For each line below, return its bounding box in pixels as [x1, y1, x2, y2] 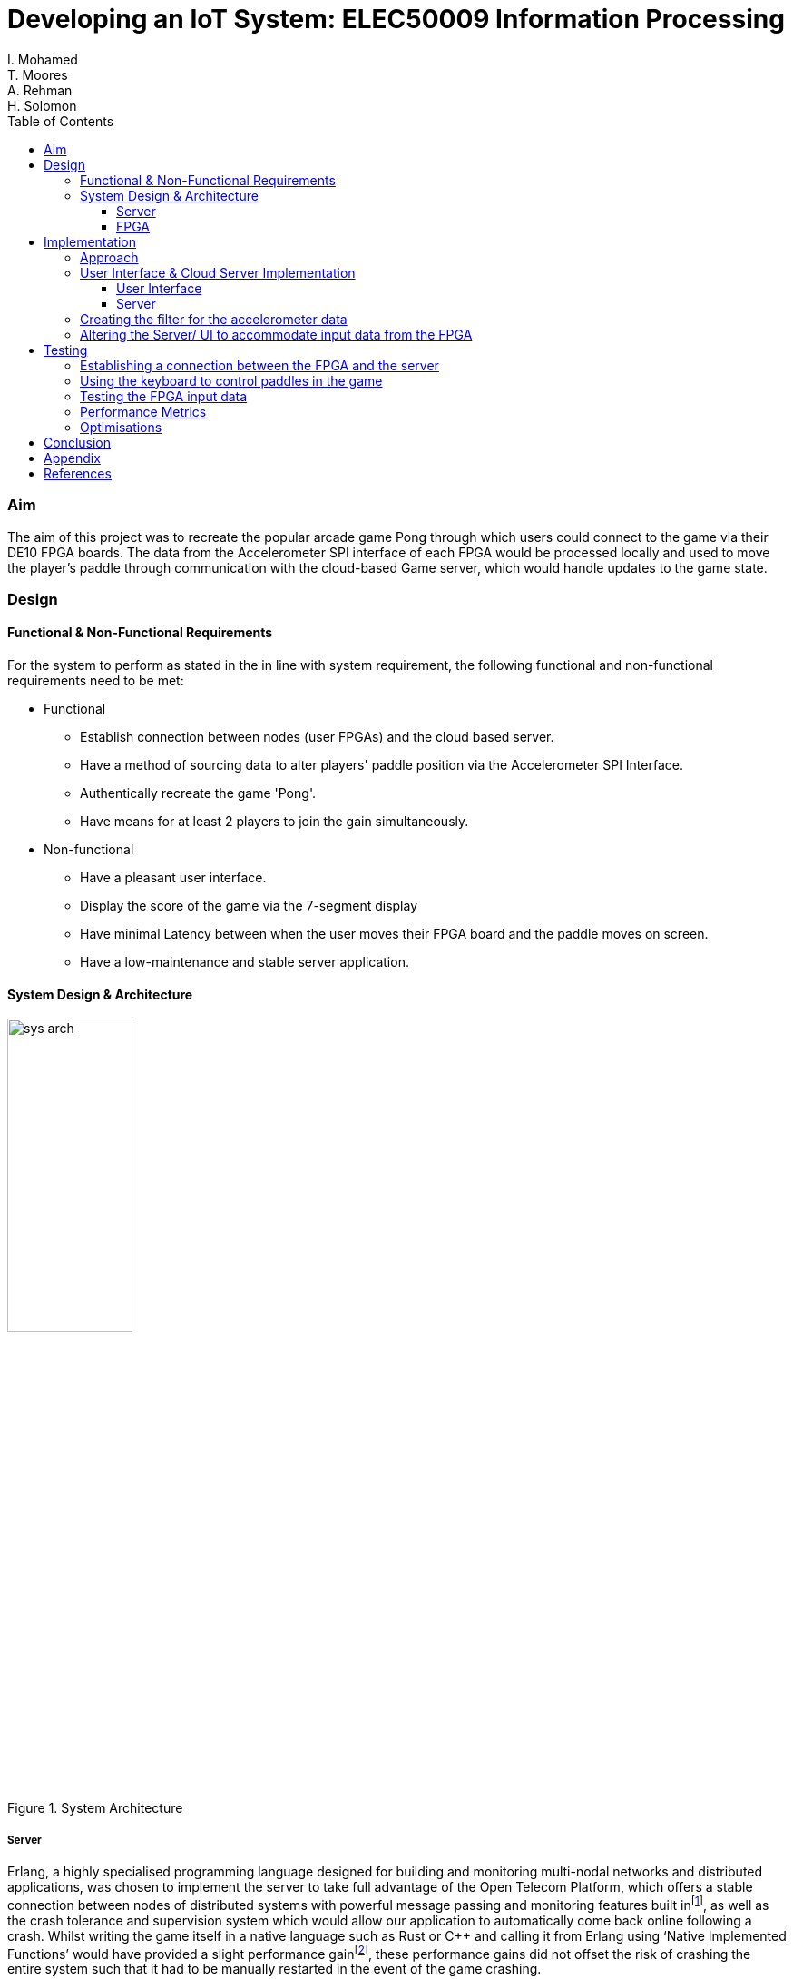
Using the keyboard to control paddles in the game [80, 372, 383, 389]
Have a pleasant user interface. [80, 870, 267, 886]
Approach [80, 249, 139, 265]
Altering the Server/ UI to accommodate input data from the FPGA [80, 326, 473, 342]
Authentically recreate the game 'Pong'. [80, 785, 316, 802]
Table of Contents [7, 113, 114, 129]
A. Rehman [7, 82, 73, 98]
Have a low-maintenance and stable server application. [80, 954, 409, 970]
